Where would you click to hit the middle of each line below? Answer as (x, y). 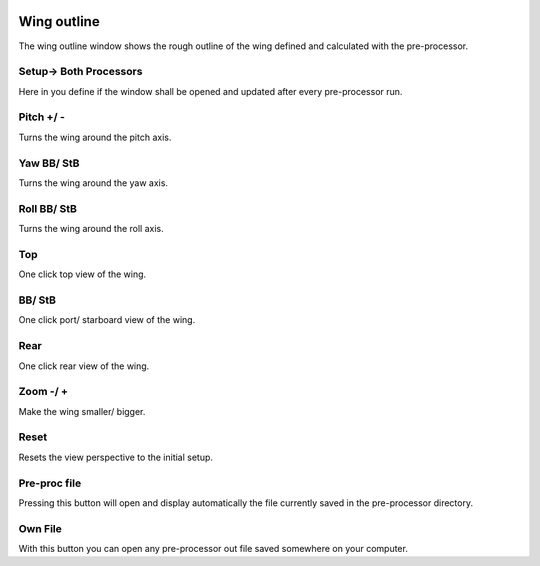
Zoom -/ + (43, 392)
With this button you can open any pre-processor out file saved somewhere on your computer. (213, 549)
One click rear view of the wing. (84, 366)
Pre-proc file (50, 483)
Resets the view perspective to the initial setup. (116, 457)
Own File (40, 528)
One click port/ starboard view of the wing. (107, 320)
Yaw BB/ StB (49, 163)
